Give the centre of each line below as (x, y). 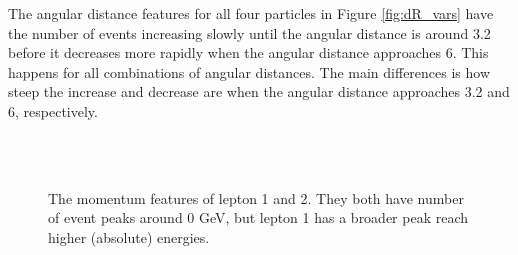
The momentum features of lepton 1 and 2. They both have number (256, 197)
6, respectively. (53, 110)
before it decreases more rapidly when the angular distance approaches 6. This (248, 52)
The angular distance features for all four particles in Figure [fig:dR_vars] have (251, 13)
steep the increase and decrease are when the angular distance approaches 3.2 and (259, 91)
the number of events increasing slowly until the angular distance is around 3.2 (249, 32)
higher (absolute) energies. (129, 236)
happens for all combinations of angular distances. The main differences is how (249, 71)
